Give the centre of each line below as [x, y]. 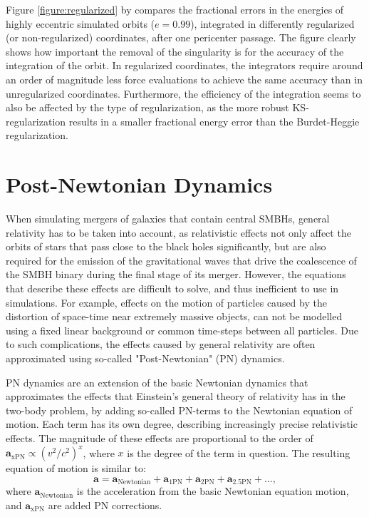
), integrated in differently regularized [272, 23]
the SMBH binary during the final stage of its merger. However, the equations [176, 274]
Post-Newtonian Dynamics [139, 184]
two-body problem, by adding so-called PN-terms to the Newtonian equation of [179, 410]
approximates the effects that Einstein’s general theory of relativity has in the [176, 396]
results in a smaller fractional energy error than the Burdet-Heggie [214, 121]
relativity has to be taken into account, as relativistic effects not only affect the [178, 232]
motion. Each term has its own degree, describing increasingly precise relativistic [182, 424]
